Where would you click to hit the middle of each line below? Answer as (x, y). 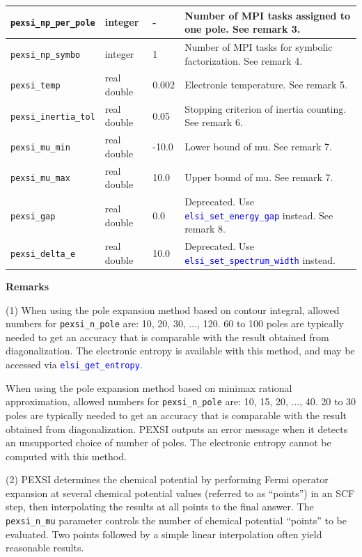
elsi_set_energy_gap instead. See (259, 215)
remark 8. (205, 229)
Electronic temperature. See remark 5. (266, 85)
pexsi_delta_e (43, 254)
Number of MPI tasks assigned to (268, 15)
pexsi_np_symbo (46, 55)
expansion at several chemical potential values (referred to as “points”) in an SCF (180, 493)
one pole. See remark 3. (243, 29)
